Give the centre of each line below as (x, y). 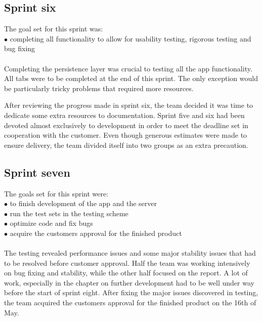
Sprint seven (37, 172)
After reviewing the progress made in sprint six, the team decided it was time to (129, 105)
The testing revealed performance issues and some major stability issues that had (130, 253)
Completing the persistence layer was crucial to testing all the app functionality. (128, 68)
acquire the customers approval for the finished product (96, 233)
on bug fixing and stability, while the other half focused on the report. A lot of (126, 273)
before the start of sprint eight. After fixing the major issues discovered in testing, (131, 292)
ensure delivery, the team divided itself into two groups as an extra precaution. (126, 145)
